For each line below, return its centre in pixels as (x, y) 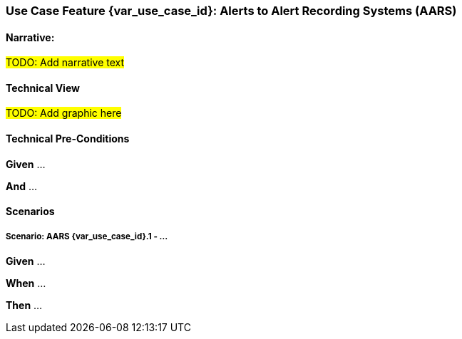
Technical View (43, 88)
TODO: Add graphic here (64, 113)
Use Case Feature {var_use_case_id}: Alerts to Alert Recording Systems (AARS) (231, 11)
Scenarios (30, 212)
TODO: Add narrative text (65, 63)
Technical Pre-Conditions (68, 139)
